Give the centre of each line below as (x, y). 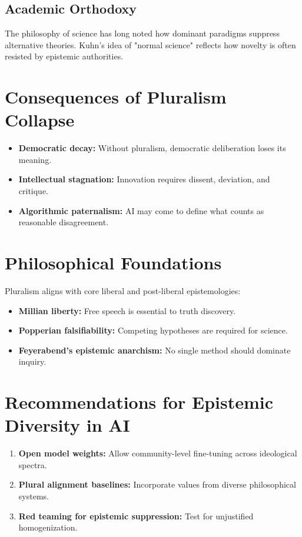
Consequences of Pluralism (116, 97)
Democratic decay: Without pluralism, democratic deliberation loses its (152, 148)
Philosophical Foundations (113, 263)
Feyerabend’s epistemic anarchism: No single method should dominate (155, 350)
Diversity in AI (67, 425)
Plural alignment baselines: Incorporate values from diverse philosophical (157, 484)
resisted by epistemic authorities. (64, 56)
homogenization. (48, 527)
